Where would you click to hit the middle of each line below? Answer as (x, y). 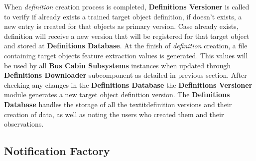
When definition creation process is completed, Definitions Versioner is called (127, 6)
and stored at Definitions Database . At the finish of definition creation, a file (126, 46)
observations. (24, 124)
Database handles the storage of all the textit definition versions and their (118, 104)
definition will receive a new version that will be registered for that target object (127, 36)
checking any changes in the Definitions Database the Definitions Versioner (128, 84)
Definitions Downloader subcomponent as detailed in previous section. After (126, 75)
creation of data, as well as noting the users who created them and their (114, 114)
